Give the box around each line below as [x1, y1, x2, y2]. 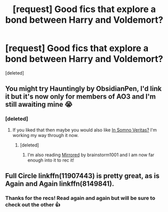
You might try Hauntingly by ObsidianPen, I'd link [5, 85, 162, 93]
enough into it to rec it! [27, 157, 74, 163]
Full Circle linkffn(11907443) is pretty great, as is [5, 172, 159, 180]
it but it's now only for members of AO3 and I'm [5, 92, 156, 101]
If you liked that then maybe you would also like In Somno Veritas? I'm [12, 127, 157, 133]
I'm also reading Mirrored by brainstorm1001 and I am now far [27, 152, 154, 158]
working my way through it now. [12, 132, 79, 138]
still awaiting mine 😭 [5, 100, 73, 109]
